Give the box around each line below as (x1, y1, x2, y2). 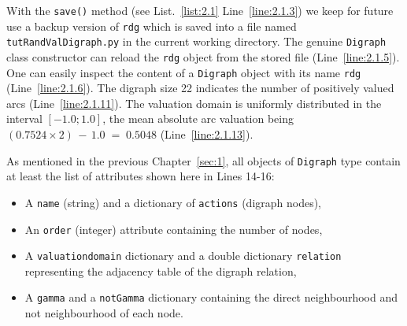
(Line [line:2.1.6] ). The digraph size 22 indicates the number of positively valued (6, 80, 394, 96)
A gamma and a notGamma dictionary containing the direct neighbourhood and (24, 289, 398, 306)
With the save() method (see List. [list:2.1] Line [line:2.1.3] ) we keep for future (6, 2, 394, 18)
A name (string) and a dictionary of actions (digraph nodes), (24, 194, 322, 210)
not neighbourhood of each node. (24, 305, 183, 321)
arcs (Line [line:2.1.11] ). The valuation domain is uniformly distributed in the (6, 94, 382, 111)
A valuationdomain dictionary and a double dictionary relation (24, 247, 342, 264)
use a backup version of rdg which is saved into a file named (6, 17, 297, 34)
